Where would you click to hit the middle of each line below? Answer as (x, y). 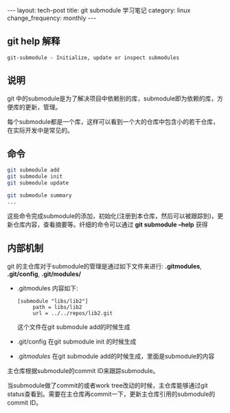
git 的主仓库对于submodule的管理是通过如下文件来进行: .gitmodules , (105, 266)
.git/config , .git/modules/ (44, 274)
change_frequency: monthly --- (52, 18)
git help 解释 (34, 42)
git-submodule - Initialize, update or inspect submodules (93, 57)
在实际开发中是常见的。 (40, 130)
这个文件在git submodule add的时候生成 (73, 327)
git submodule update (38, 183)
